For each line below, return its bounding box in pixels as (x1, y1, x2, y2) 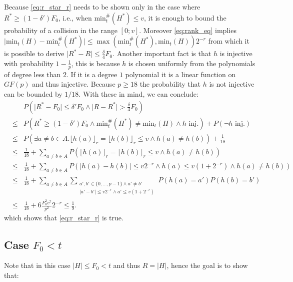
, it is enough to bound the (144, 12, 226, 23)
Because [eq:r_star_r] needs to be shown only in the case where (4, 2, 200, 12)
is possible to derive (4, 48, 64, 59)
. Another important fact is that (112, 48, 211, 59)
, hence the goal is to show (166, 260, 248, 270)
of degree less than (4, 69, 61, 79)
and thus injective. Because (32, 79, 115, 89)
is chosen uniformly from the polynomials (128, 58, 255, 69)
